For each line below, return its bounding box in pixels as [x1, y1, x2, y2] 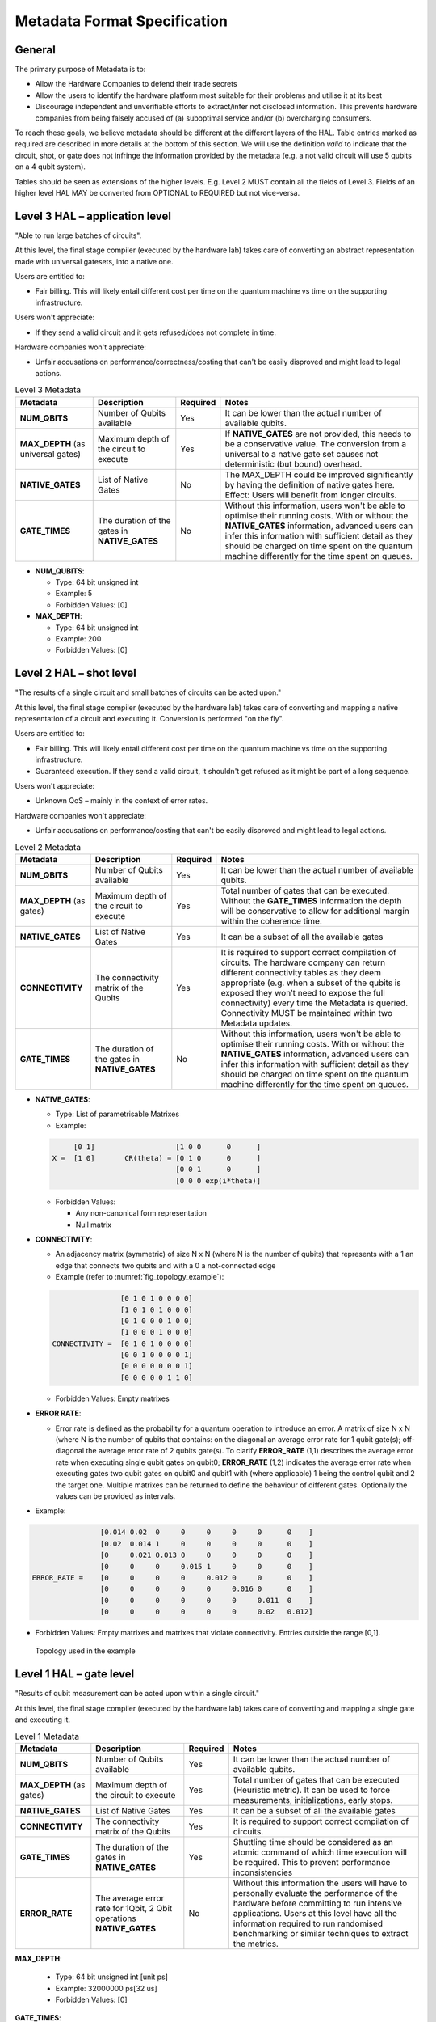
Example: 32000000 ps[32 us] [55, 1983, 157, 1993]
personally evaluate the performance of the [233, 1887, 399, 1898]
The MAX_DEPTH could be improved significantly [224, 469, 413, 480]
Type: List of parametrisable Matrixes [55, 1109, 180, 1119]
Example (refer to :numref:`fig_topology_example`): [55, 1272, 224, 1282]
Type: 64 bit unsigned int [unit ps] [55, 1972, 169, 1982]
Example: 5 [55, 589, 93, 599]
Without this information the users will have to [233, 1877, 408, 1889]
